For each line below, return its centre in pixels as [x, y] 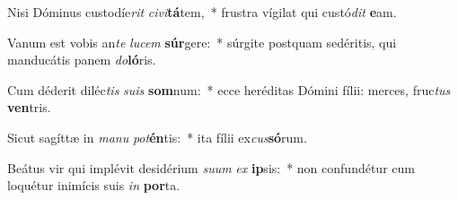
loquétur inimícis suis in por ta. [94, 185]
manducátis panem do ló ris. [82, 60]
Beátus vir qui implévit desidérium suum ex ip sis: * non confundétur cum [211, 167]
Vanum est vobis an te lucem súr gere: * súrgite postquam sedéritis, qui [202, 42]
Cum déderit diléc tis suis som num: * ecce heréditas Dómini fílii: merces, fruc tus [229, 89]
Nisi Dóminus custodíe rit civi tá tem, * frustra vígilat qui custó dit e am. [202, 12]
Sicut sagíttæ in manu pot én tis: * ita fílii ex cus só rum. [157, 137]
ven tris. [29, 107]
